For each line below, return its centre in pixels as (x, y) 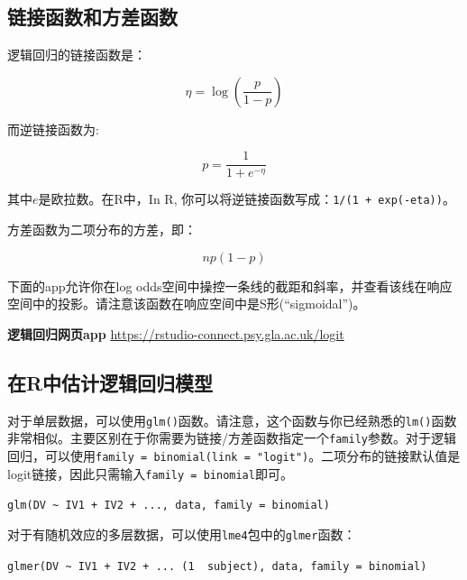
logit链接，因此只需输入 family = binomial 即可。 (150, 473)
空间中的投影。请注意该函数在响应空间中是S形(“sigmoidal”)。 (187, 304)
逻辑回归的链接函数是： (77, 55)
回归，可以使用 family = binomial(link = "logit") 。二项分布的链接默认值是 (234, 456)
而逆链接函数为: (53, 129)
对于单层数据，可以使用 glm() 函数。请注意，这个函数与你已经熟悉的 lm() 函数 (232, 420)
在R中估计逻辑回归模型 (110, 382)
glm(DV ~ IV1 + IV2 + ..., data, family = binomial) (169, 506)
